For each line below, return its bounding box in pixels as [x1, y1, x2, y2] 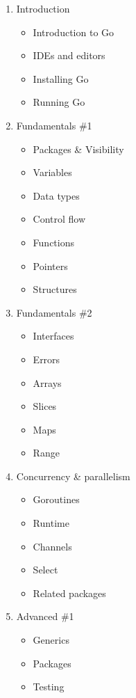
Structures [33, 282, 77, 296]
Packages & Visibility [33, 141, 124, 156]
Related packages [33, 585, 106, 600]
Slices [33, 399, 57, 413]
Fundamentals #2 [16, 305, 92, 319]
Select [33, 562, 58, 577]
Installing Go [33, 71, 89, 86]
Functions [33, 235, 74, 249]
